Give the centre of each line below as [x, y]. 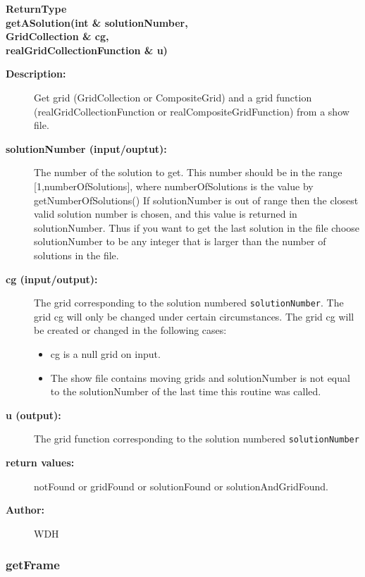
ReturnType [36, 8]
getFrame [33, 565]
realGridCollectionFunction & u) [87, 50]
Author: [25, 510]
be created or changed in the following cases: [130, 330]
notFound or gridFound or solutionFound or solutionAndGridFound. [181, 486]
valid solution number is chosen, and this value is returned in [166, 214]
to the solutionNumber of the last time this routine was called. [186, 391]
